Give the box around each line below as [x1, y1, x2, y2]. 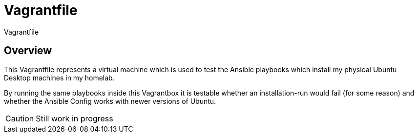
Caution [5, 113, 34, 123]
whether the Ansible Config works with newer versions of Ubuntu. [4, 97, 216, 105]
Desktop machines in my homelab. [4, 73, 115, 82]
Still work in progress [36, 113, 113, 123]
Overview [4, 44, 52, 57]
